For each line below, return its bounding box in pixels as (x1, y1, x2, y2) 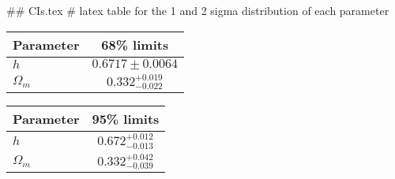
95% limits (92, 110, 160, 129)
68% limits (101, 35, 169, 54)
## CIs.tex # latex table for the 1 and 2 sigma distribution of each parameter (6, 2, 389, 18)
